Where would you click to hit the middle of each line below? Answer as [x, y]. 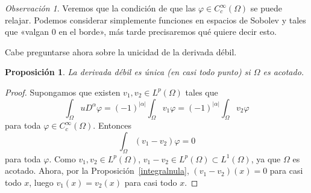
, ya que [266, 158]
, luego [41, 182]
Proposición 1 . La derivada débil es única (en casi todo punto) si [128, 72]
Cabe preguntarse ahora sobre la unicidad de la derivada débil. [121, 51]
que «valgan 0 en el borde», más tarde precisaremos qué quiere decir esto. [141, 32]
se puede [266, 8]
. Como [62, 158]
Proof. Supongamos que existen [63, 92]
